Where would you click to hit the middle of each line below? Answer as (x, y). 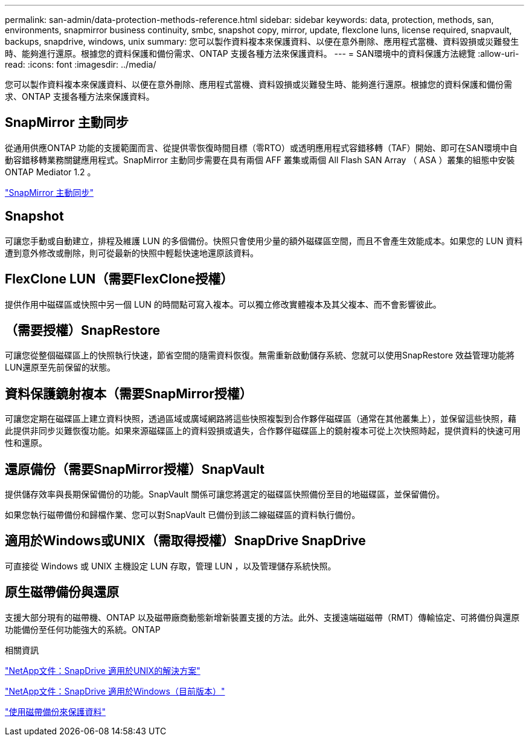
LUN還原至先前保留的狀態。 (60, 367)
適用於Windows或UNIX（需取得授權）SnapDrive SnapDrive (185, 541)
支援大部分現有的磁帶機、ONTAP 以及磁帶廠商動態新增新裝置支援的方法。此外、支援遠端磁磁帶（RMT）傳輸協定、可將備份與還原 (262, 617)
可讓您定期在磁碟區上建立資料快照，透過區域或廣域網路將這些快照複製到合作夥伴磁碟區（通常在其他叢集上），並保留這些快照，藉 (261, 419)
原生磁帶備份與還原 (62, 592)
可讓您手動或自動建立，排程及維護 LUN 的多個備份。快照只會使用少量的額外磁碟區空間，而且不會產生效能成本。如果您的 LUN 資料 (264, 241)
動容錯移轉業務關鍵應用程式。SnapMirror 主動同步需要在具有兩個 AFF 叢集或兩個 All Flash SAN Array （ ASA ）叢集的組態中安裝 (260, 160)
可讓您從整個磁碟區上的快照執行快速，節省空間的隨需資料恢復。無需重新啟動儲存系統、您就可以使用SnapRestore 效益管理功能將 (260, 355)
